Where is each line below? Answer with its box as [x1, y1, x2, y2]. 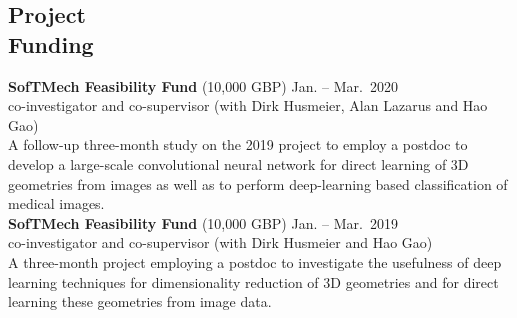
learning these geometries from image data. [8, 291, 272, 312]
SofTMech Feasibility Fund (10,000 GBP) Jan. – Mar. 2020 [8, 75, 398, 96]
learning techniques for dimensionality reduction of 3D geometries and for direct [8, 271, 499, 292]
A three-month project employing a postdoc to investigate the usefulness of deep [8, 251, 502, 272]
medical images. [8, 193, 105, 214]
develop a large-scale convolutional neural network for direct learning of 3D [8, 153, 469, 174]
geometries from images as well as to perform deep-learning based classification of [8, 173, 508, 194]
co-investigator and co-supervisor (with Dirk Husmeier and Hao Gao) [8, 232, 433, 253]
